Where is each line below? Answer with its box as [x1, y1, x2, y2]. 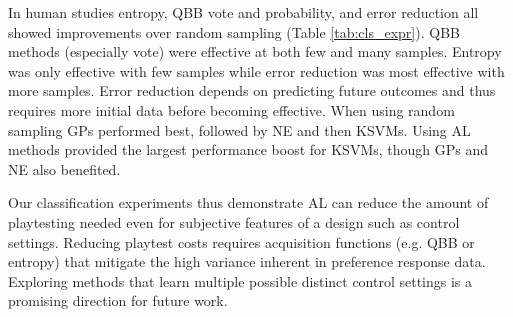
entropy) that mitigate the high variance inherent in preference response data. [8, 251, 486, 272]
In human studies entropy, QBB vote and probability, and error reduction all [8, 2, 479, 22]
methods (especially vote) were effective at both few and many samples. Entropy [8, 41, 502, 62]
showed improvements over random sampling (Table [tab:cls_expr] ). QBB [8, 21, 460, 42]
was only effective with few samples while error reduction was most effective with [8, 60, 505, 81]
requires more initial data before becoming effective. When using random [8, 99, 455, 120]
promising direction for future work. [8, 290, 228, 311]
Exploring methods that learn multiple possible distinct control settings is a [8, 270, 473, 291]
